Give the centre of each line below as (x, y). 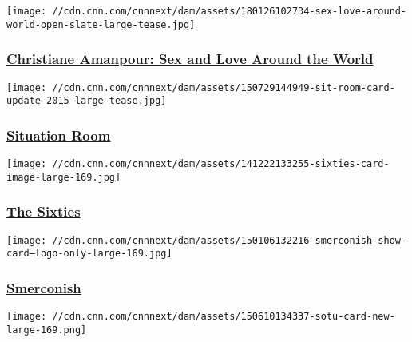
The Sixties (44, 211)
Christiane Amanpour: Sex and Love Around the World (190, 59)
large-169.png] (47, 330)
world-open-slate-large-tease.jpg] (101, 24)
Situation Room (59, 135)
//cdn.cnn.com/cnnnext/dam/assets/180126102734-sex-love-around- (230, 11)
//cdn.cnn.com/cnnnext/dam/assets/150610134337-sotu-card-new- (224, 317)
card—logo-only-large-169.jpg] (89, 254)
